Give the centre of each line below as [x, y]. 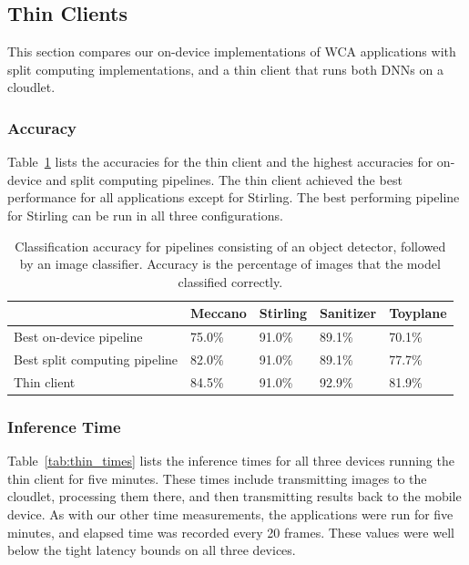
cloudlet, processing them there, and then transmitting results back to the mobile [234, 496]
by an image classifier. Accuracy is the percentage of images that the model [230, 264]
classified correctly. [230, 281]
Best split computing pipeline [96, 360]
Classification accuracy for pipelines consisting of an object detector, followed [230, 246]
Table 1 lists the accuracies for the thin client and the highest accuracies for [220, 162]
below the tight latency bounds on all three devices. [152, 550]
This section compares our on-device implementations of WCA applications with [232, 51]
